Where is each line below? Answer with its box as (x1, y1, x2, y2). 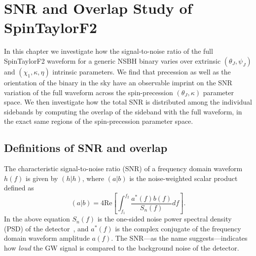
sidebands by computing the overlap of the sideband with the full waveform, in (4, 106, 242, 116)
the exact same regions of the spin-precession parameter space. (4, 116, 193, 126)
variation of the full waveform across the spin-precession (4, 87, 173, 97)
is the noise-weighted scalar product (129, 173, 238, 183)
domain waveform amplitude (4, 233, 90, 243)
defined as (4, 183, 34, 193)
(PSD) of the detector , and (4, 223, 89, 233)
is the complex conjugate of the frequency (115, 223, 241, 233)
